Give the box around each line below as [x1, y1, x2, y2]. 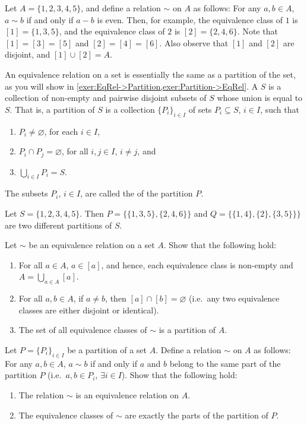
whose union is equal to [217, 91, 303, 104]
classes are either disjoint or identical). [18, 303, 159, 316]
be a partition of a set [67, 343, 147, 356]
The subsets [5, 187, 48, 199]
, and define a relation [81, 2, 161, 14]
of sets [188, 103, 212, 115]
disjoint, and [5, 48, 50, 61]
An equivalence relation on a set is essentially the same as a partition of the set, [5, 68, 296, 80]
